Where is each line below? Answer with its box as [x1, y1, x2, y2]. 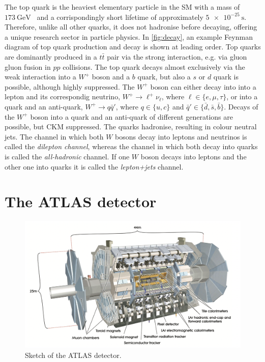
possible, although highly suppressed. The [5, 81, 135, 92]
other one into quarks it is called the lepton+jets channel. [5, 161, 184, 172]
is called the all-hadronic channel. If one [5, 151, 130, 161]
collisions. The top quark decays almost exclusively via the [63, 61, 245, 72]
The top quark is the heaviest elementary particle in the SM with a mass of [5, 2, 240, 12]
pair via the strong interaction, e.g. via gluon [107, 51, 247, 62]
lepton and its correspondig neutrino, [5, 91, 121, 102]
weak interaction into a [5, 71, 76, 82]
